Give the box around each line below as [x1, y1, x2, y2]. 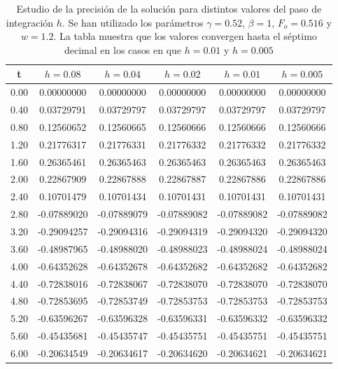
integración [6, 15, 54, 29]
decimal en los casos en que [64, 42, 182, 57]
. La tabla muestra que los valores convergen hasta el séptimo [53, 29, 317, 43]
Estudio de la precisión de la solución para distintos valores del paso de [16, 1, 322, 15]
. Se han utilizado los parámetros [62, 15, 204, 29]
